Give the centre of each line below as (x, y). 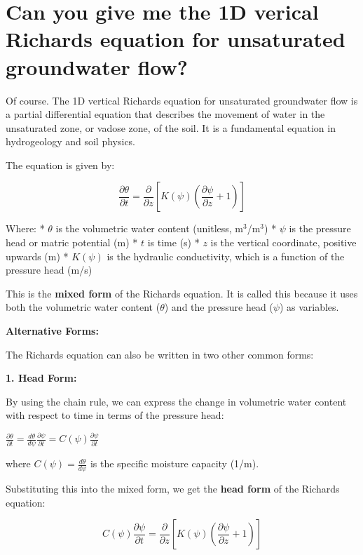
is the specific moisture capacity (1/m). (174, 463)
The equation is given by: (60, 165)
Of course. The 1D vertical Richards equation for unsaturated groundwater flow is (182, 100)
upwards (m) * (37, 256)
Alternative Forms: (52, 331)
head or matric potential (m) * (72, 242)
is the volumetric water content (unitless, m (149, 228)
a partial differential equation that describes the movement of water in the (165, 114)
